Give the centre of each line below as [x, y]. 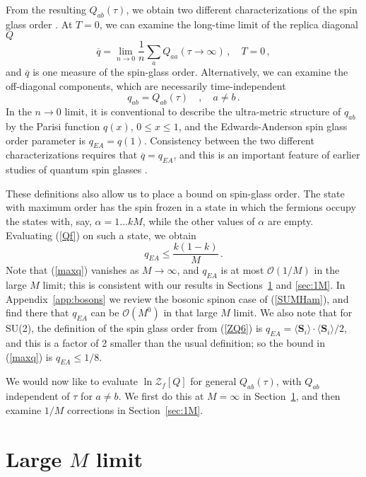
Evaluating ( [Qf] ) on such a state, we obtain [101, 235]
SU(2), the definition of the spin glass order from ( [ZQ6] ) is [134, 328]
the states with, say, [49, 221]
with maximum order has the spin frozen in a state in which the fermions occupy [181, 207]
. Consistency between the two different [229, 140]
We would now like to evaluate [72, 381]
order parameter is [46, 140]
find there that [37, 312]
